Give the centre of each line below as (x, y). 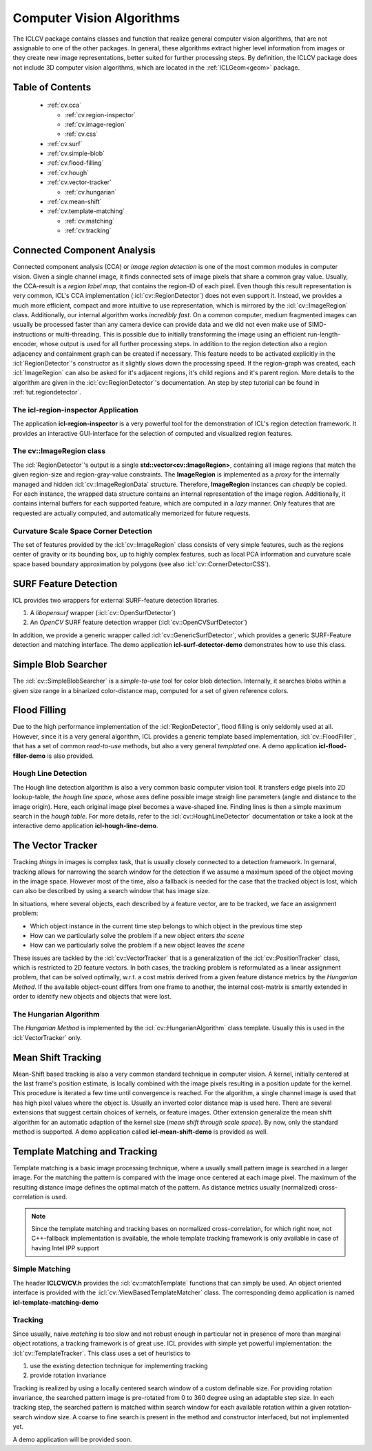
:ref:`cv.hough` (68, 172)
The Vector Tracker (55, 846)
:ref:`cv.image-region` (95, 124)
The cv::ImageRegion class (59, 451)
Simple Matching (42, 1269)
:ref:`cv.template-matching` (86, 211)
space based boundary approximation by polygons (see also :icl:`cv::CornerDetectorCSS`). (142, 564)
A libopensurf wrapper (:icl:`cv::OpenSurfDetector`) (103, 613)
